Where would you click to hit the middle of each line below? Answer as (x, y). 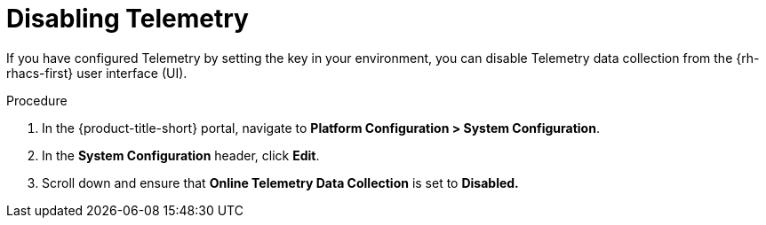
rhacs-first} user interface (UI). (97, 73)
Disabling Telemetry (128, 19)
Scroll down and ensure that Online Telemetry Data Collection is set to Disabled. (280, 182)
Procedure (37, 100)
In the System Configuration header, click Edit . (181, 155)
